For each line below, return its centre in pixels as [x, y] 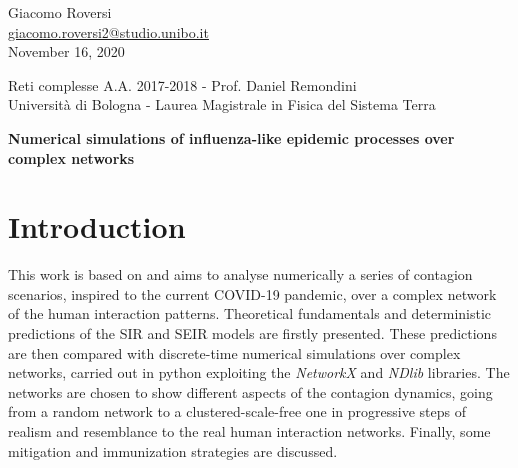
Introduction [97, 226]
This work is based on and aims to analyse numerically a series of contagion [240, 274]
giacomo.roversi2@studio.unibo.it [108, 31]
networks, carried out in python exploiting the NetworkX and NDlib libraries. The [259, 372]
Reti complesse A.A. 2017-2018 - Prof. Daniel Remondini [182, 84]
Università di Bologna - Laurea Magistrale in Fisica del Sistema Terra [222, 104]
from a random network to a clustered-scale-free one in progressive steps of [237, 411]
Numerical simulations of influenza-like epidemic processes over [231, 137]
